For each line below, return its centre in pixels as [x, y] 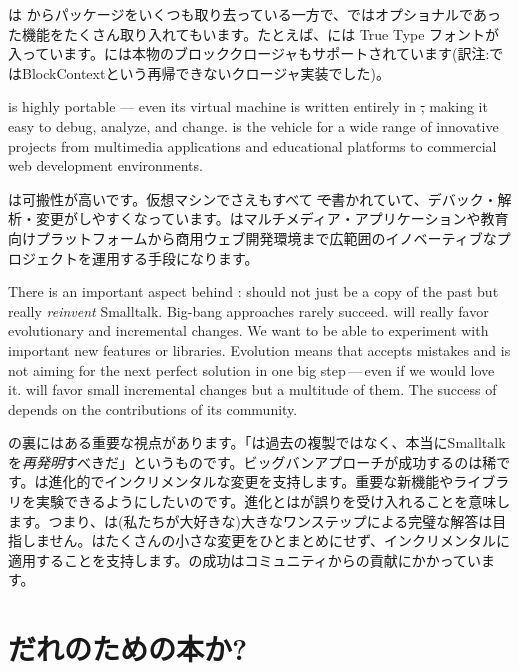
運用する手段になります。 [175, 257]
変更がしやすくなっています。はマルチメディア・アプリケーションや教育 [272, 218]
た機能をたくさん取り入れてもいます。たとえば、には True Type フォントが [254, 33]
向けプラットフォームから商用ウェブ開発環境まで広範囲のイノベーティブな [252, 237]
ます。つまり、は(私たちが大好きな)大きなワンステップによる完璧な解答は [250, 520]
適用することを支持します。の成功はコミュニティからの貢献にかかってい [245, 559]
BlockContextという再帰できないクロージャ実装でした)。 [205, 72]
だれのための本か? [128, 648]
